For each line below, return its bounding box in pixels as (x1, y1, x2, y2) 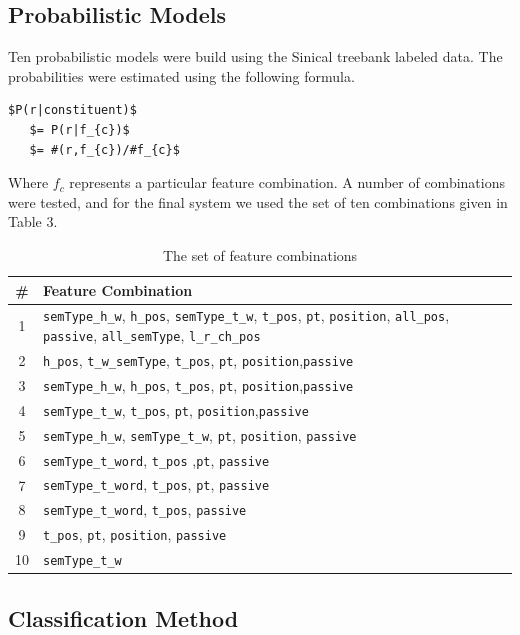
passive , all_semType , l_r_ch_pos (43, 325, 261, 346)
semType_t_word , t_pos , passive (43, 499, 247, 520)
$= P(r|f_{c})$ (29, 122, 130, 137)
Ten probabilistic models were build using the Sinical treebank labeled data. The (8, 46, 503, 67)
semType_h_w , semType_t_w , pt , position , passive (43, 424, 357, 445)
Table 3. (8, 211, 58, 232)
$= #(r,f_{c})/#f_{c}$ (29, 142, 180, 157)
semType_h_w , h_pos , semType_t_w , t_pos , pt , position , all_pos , (43, 305, 450, 326)
